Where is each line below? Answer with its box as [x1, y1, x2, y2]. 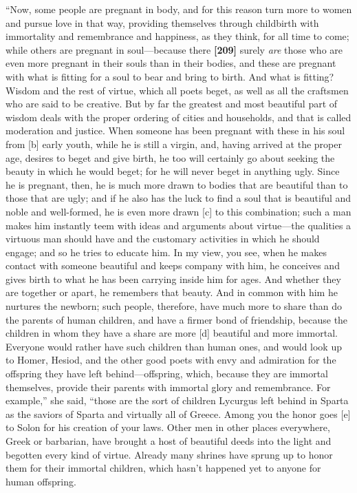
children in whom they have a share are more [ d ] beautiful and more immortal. [6, 326, 338, 340]
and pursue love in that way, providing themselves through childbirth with [6, 15, 319, 30]
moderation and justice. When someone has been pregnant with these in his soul [6, 123, 345, 138]
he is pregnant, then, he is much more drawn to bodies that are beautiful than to [6, 177, 348, 191]
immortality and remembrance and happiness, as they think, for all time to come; [6, 29, 349, 43]
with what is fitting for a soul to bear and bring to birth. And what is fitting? [6, 69, 334, 83]
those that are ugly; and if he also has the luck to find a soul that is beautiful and [6, 191, 351, 205]
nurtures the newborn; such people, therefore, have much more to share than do [6, 299, 342, 313]
